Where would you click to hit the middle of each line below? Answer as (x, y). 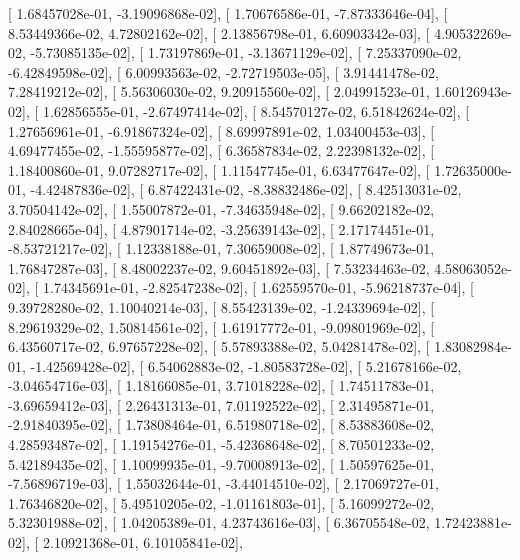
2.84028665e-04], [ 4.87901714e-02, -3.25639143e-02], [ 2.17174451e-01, (221, 228)
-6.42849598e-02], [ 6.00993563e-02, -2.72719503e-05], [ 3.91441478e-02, (223, 71)
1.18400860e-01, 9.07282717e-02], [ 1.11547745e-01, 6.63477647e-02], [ (219, 169)
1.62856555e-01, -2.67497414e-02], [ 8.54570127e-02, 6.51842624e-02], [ (256, 110)
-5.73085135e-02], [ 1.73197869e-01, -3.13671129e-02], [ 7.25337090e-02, (246, 52)
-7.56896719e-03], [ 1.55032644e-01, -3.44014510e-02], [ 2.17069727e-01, (223, 483)
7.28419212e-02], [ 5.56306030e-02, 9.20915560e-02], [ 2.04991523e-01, (219, 91)
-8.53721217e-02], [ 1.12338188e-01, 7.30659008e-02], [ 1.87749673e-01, (221, 248)
